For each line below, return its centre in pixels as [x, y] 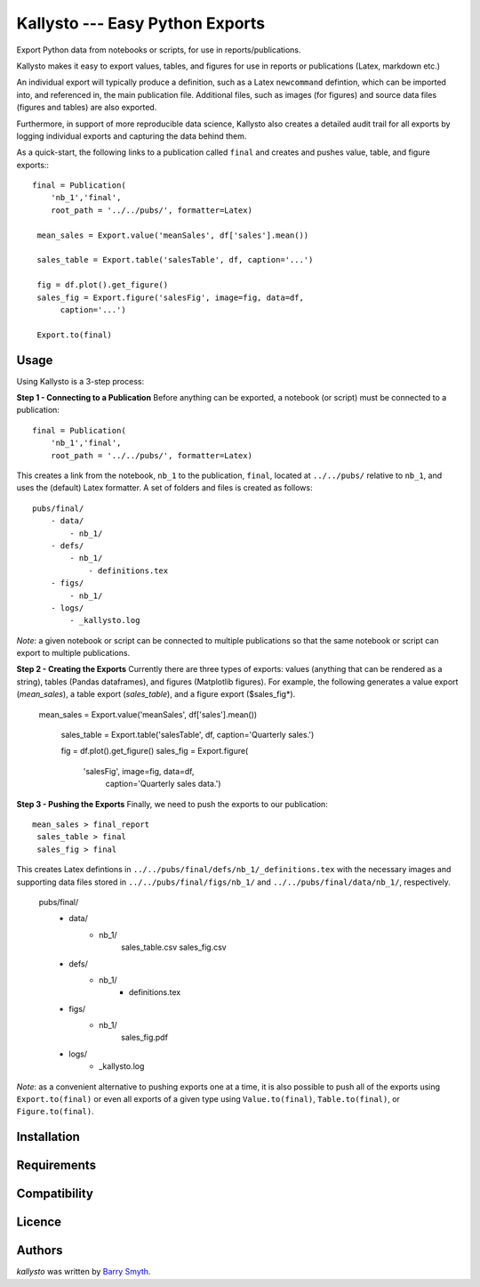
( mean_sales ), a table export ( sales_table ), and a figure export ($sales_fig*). [156, 694]
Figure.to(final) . [55, 1112]
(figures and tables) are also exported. [87, 108]
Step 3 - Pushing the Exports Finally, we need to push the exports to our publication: [172, 804]
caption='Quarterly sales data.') [163, 784]
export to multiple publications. [73, 653]
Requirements [56, 1166]
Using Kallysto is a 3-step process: [80, 381]
